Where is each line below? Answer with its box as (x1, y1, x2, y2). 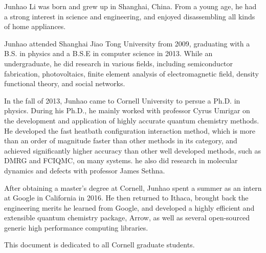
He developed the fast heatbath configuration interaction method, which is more (4, 125, 256, 136)
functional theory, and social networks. (4, 78, 125, 89)
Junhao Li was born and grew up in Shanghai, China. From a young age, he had (4, 1, 257, 11)
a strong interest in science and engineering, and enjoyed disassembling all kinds (4, 11, 255, 21)
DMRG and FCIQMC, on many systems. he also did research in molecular (4, 155, 238, 166)
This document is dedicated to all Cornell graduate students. (4, 239, 195, 250)
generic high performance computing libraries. (4, 222, 148, 233)
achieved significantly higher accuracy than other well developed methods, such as (4, 145, 261, 156)
